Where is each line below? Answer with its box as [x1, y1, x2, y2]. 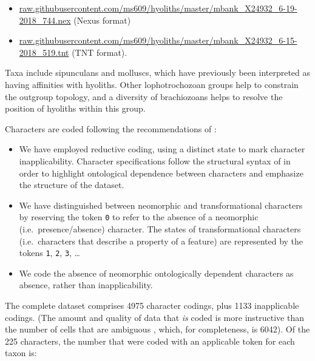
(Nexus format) [73, 13, 131, 26]
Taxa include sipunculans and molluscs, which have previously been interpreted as [5, 66, 311, 79]
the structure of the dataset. [19, 178, 124, 191]
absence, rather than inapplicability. [19, 278, 153, 291]
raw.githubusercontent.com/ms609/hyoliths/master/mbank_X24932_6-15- [19, 34, 297, 47]
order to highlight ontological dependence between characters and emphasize [19, 166, 303, 179]
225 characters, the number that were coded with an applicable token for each [5, 334, 295, 347]
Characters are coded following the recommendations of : [5, 122, 217, 135]
